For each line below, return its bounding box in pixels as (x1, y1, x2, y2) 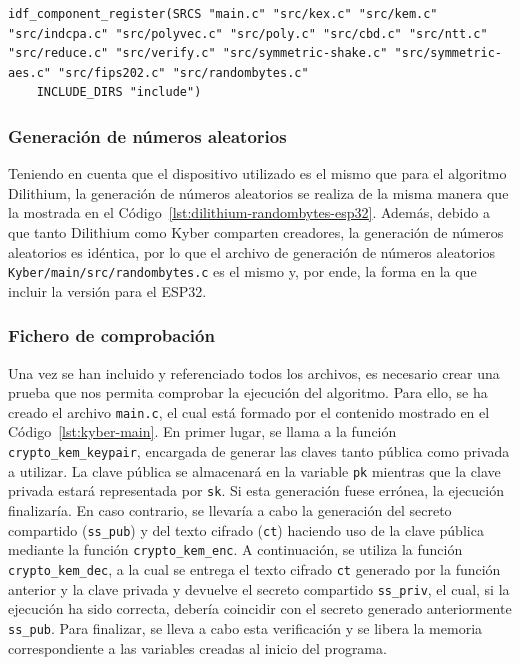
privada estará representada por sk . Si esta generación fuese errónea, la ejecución (8, 480, 504, 501)
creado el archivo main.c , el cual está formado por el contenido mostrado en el (8, 401, 490, 422)
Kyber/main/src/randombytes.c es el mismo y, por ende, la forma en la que (8, 261, 477, 282)
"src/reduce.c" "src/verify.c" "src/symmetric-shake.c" (8, 46, 388, 61)
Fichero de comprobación (8, 323, 215, 348)
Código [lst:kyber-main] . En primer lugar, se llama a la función (8, 421, 397, 442)
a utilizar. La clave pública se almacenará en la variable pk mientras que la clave (8, 460, 501, 481)
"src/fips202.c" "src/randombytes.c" (58, 65, 309, 80)
